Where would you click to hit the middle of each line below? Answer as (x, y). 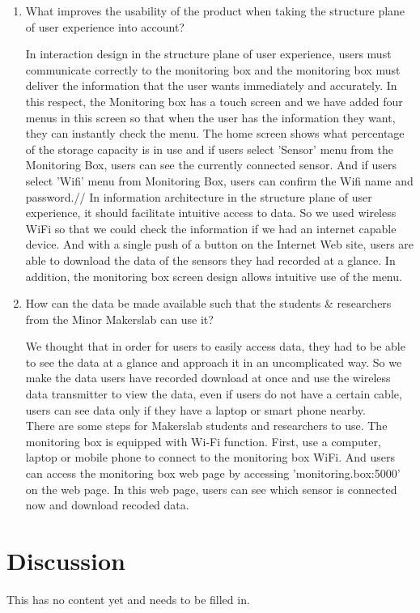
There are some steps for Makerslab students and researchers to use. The (206, 426)
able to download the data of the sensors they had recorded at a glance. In (210, 260)
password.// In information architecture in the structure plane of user (199, 196)
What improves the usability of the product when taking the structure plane (215, 11)
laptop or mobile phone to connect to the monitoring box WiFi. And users (210, 457)
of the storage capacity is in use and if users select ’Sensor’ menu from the (209, 149)
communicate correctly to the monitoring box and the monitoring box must (213, 69)
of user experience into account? (105, 26)
